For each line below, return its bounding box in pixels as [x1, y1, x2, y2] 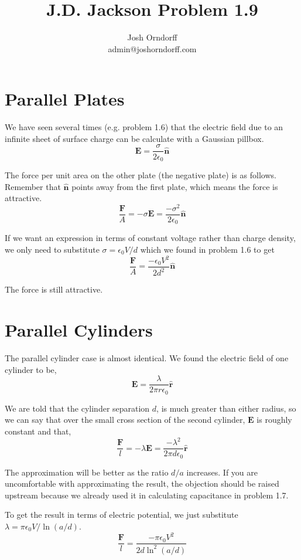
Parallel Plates [5, 87, 125, 111]
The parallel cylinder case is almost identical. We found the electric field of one [5, 352, 289, 364]
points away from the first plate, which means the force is [71, 180, 278, 192]
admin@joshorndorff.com [108, 42, 197, 55]
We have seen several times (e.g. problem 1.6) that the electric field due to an [5, 121, 283, 133]
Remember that [5, 180, 61, 192]
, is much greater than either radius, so [156, 402, 296, 414]
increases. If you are [186, 466, 258, 478]
